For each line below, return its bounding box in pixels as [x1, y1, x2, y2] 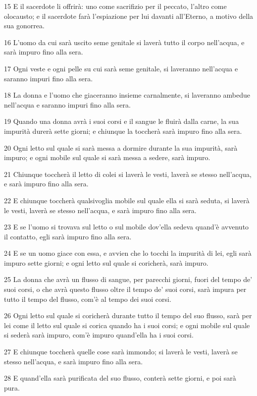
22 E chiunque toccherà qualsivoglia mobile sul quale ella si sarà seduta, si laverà [4, 195, 250, 205]
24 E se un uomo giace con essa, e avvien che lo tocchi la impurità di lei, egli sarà [4, 248, 252, 258]
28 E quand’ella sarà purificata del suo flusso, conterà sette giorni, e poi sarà [4, 373, 236, 383]
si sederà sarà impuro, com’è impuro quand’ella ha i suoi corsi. [4, 330, 194, 340]
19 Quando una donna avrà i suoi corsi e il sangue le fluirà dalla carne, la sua [4, 116, 239, 126]
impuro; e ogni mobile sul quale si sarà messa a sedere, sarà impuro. [4, 152, 210, 163]
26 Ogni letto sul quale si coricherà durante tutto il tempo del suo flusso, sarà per [4, 310, 252, 321]
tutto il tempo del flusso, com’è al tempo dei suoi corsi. [4, 293, 171, 304]
